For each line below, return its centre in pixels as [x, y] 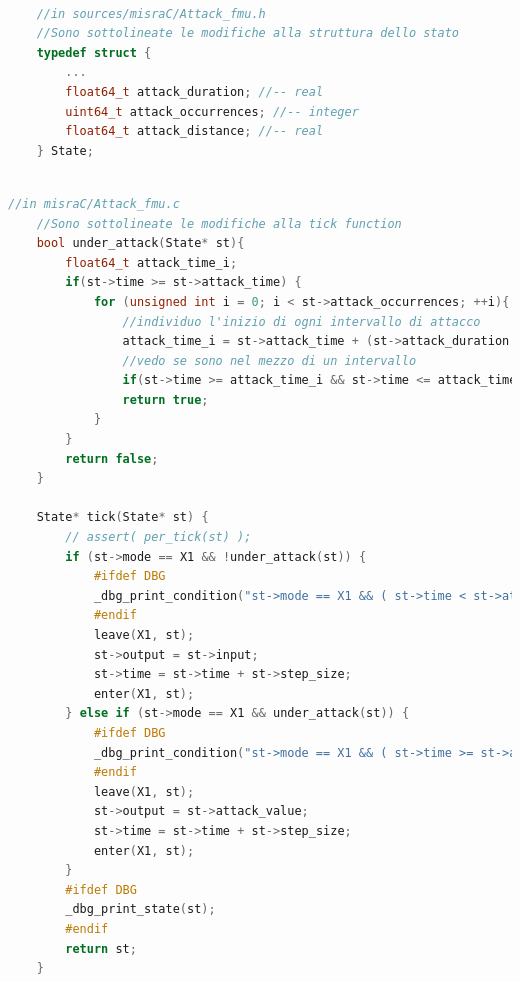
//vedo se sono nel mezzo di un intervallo [269, 360]
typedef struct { [94, 52]
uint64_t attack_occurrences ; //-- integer [212, 111]
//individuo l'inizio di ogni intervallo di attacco [301, 321]
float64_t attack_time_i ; [151, 262]
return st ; [101, 948]
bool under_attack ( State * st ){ [140, 243]
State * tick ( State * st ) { [122, 517]
